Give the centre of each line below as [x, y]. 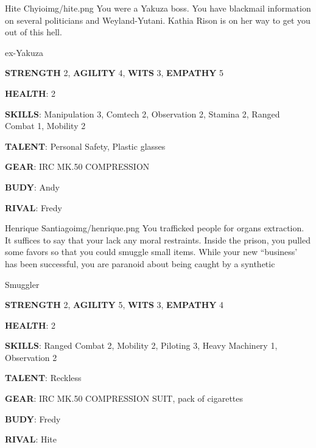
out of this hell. [33, 32]
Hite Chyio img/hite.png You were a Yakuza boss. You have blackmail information [158, 8]
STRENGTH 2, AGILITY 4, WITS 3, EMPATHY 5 [114, 73]
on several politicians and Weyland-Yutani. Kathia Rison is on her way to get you [158, 20]
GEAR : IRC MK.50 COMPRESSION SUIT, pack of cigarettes [124, 398]
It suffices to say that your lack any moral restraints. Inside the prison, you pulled [158, 240]
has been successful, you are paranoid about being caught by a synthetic [140, 263]
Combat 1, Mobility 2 [45, 126]
